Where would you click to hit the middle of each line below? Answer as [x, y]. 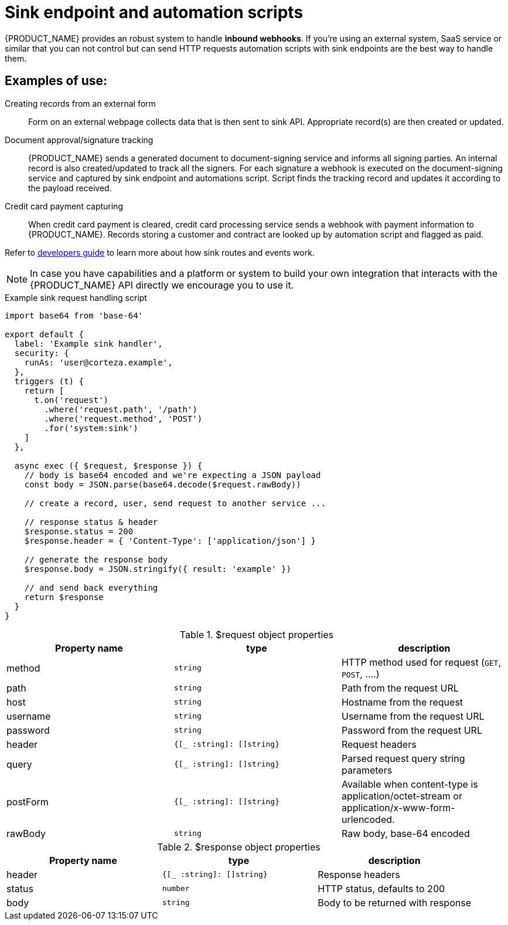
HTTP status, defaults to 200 [381, 888]
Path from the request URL [400, 688]
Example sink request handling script [76, 297]
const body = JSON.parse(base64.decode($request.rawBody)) [163, 484]
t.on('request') [71, 400]
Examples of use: [56, 81]
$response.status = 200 [79, 531]
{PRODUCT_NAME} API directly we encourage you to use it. [162, 285]
